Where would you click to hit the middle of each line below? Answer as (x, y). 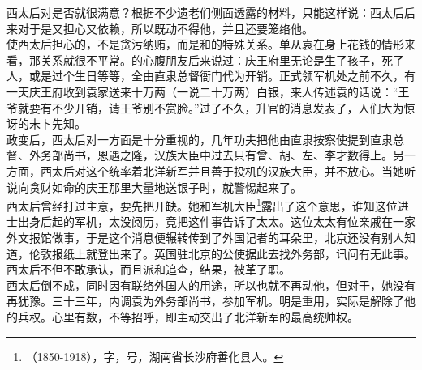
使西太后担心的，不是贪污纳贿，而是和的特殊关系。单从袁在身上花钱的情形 (205, 44)
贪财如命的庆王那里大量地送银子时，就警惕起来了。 (165, 187)
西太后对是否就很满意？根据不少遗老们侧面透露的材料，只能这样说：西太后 (205, 12)
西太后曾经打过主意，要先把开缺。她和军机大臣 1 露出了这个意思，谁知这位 (202, 204)
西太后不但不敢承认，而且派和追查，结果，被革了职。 (149, 269)
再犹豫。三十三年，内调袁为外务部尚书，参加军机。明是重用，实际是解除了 (205, 301)
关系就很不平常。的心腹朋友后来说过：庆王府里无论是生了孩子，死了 (222, 60)
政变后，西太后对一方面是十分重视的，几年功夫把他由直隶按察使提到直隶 (200, 139)
